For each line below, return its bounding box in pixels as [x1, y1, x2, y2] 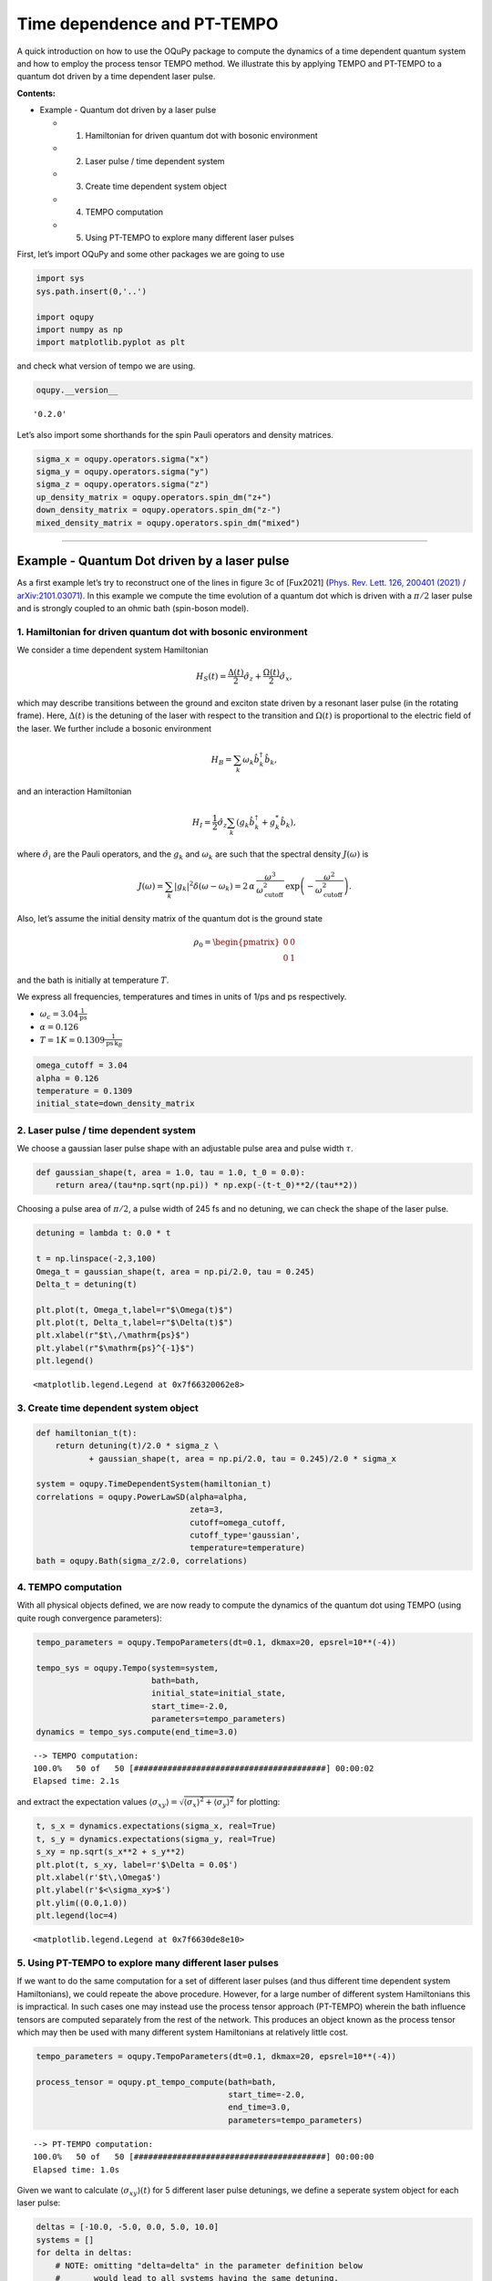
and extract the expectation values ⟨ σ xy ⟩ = [16, 1796, 178, 1809]
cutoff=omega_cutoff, [190, 1517, 286, 1527]
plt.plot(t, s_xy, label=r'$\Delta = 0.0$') [36, 1859, 239, 1870]
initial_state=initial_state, [150, 1688, 286, 1699]
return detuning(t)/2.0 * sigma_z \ [55, 1441, 219, 1451]
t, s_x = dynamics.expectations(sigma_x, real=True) [36, 1821, 277, 1831]
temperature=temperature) [190, 1543, 305, 1553]
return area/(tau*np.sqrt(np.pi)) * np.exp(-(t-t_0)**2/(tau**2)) [55, 1180, 359, 1191]
